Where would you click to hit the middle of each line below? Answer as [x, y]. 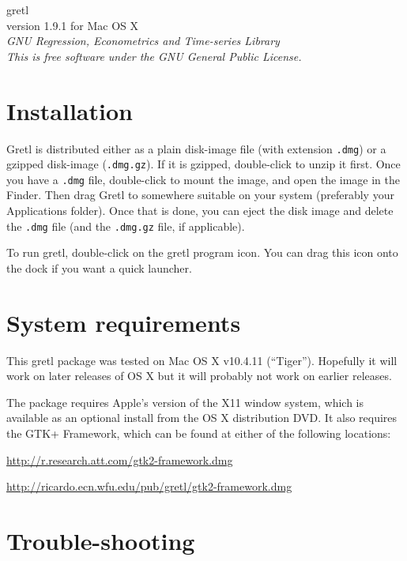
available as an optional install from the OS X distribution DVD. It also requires [202, 418]
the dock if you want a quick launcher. [99, 267]
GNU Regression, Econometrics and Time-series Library [143, 41]
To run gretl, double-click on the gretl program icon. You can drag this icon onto [202, 252]
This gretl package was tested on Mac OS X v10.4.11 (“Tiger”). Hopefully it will [202, 360]
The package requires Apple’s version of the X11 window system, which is [185, 402]
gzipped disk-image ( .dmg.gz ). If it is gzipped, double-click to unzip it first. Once [203, 164]
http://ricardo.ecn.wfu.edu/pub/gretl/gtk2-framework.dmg [149, 486]
